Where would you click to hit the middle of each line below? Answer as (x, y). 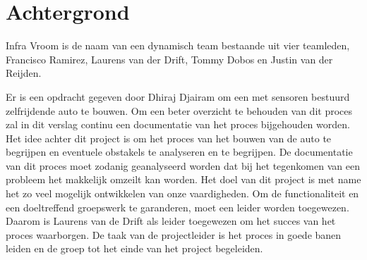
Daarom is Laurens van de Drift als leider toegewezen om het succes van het (171, 221)
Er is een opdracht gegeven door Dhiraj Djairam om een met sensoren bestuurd (178, 96)
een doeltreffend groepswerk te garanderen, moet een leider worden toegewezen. (178, 207)
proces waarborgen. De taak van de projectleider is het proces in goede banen (174, 234)
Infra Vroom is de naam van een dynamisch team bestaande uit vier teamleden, (178, 45)
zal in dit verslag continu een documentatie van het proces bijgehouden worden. (178, 124)
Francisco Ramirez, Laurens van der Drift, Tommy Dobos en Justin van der (169, 59)
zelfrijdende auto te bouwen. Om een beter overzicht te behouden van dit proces (179, 110)
